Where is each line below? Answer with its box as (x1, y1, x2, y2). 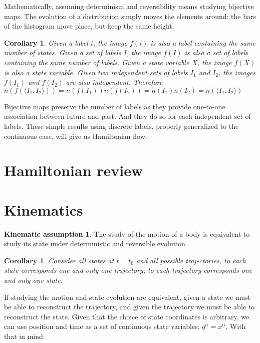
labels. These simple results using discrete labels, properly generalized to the (4, 120, 239, 131)
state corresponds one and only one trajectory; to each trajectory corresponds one (4, 265, 252, 275)
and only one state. (4, 275, 63, 285)
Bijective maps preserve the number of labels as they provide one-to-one (4, 101, 225, 111)
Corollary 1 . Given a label (4, 37, 88, 48)
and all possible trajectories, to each (136, 255, 246, 265)
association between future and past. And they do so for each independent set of (4, 111, 251, 121)
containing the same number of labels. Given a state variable (4, 57, 189, 67)
